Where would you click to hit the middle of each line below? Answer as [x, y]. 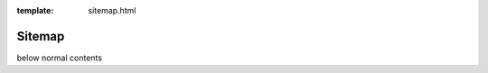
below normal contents [60, 58]
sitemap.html [112, 10]
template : [35, 10]
